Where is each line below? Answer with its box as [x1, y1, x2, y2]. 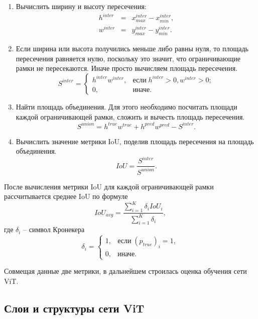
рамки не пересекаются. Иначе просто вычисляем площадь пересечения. [16, 63, 238, 73]
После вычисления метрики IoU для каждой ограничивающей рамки [4, 181, 214, 191]
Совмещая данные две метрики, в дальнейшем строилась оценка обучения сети [4, 266, 247, 276]
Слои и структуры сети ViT [4, 300, 145, 315]
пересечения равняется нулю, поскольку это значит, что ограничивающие [16, 53, 240, 63]
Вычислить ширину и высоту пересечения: [16, 1, 147, 11]
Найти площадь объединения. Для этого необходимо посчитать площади [16, 101, 237, 112]
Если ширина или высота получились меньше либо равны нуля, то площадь [16, 43, 248, 54]
